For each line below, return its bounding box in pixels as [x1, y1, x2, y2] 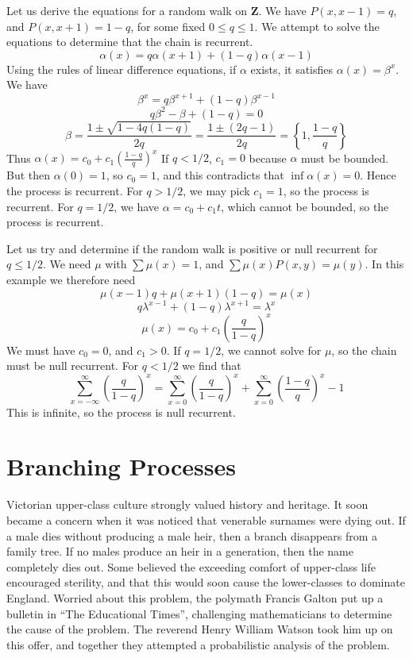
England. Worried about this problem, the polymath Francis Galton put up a [6, 589, 384, 606]
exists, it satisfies [250, 60, 334, 77]
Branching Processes [6, 450, 236, 483]
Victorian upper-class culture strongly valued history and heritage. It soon [6, 496, 369, 513]
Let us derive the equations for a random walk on [6, 2, 248, 18]
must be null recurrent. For [6, 357, 139, 374]
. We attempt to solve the [254, 17, 380, 34]
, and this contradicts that [156, 167, 284, 183]
